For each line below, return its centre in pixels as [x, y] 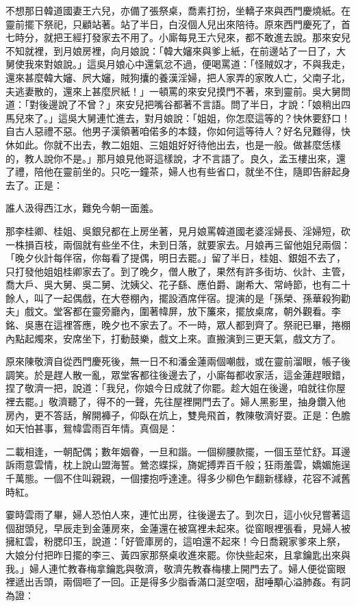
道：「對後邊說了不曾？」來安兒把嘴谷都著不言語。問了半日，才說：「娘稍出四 [178, 104]
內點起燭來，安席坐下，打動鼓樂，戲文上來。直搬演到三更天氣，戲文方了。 [173, 338]
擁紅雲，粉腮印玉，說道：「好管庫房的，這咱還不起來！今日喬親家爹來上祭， [176, 541]
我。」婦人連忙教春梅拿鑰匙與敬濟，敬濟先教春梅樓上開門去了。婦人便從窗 [171, 568]
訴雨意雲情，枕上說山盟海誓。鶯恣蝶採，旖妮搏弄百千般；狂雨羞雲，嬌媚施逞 [178, 465]
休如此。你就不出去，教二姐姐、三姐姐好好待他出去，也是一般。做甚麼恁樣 [173, 144]
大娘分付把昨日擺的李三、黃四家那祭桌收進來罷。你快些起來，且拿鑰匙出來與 [178, 554]
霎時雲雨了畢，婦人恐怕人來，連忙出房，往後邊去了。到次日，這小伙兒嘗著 [173, 515]
